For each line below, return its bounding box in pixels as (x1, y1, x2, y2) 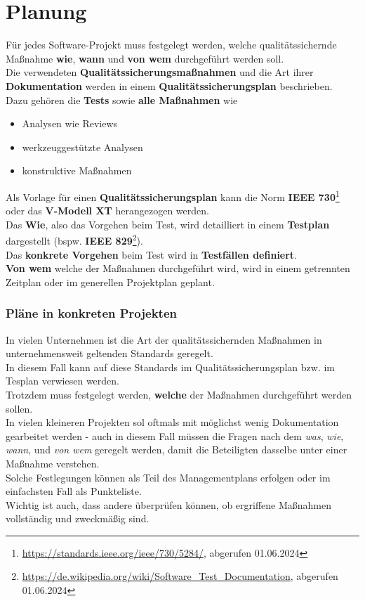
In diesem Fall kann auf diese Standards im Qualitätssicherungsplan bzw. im (6, 359, 335, 374)
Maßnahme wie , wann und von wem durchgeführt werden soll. (6, 51, 284, 65)
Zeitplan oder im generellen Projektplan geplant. (6, 274, 215, 289)
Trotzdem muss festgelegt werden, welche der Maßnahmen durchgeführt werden (6, 387, 352, 401)
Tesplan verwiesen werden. (6, 373, 119, 388)
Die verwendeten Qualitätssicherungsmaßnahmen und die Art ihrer (6, 65, 314, 79)
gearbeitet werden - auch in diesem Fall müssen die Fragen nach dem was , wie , (6, 428, 344, 443)
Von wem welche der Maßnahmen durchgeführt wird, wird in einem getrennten (6, 261, 350, 276)
